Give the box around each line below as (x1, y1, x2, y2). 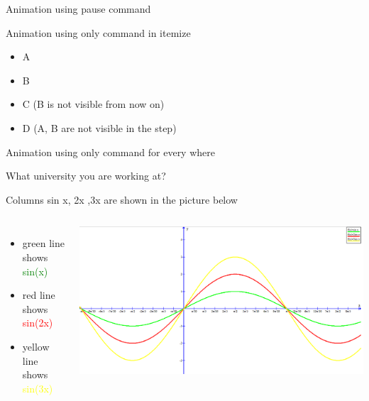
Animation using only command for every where (6, 144, 215, 159)
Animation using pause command (6, 1, 151, 16)
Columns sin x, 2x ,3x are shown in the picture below (6, 192, 238, 207)
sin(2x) (22, 315, 53, 330)
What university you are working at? (6, 168, 166, 183)
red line (22, 287, 55, 302)
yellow (22, 339, 50, 353)
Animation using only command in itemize (6, 25, 191, 40)
